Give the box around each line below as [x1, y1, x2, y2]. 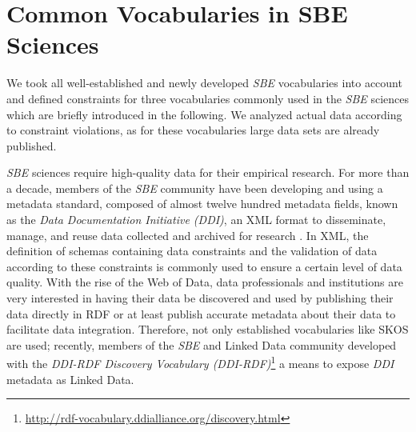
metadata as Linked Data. [6, 370, 134, 387]
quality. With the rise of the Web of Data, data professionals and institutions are [6, 274, 403, 290]
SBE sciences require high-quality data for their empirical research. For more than [6, 164, 410, 181]
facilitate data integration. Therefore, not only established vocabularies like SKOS [6, 321, 409, 338]
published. [6, 137, 57, 154]
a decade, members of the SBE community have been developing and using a [6, 179, 383, 196]
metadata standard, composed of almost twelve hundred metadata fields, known [6, 195, 398, 212]
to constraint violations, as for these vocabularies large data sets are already [6, 122, 380, 138]
